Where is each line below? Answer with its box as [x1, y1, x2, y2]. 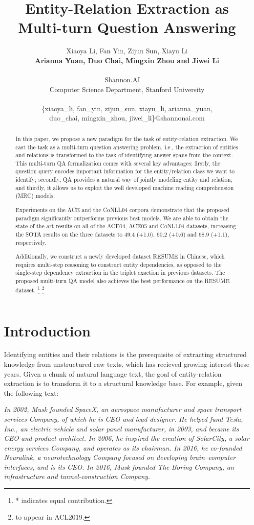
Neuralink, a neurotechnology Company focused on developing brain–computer [4, 452, 236, 462]
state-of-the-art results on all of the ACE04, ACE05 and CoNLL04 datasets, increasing [15, 222, 236, 230]
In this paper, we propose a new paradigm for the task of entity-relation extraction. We [15, 134, 238, 143]
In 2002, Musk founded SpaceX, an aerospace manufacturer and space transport [4, 404, 242, 414]
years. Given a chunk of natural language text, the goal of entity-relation [4, 368, 222, 379]
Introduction [4, 321, 91, 341]
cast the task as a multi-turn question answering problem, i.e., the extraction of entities [15, 143, 238, 151]
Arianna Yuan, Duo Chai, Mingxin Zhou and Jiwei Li [35, 55, 219, 65]
